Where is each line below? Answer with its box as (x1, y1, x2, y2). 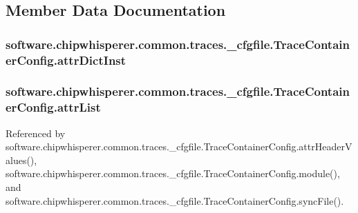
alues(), (6, 152, 37, 167)
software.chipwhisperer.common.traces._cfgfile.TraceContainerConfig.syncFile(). (6, 193, 344, 207)
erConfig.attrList (6, 99, 101, 116)
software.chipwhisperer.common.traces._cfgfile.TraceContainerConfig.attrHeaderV (6, 139, 352, 154)
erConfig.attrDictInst (6, 51, 126, 68)
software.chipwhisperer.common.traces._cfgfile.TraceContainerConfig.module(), (6, 166, 340, 181)
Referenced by (6, 125, 66, 140)
